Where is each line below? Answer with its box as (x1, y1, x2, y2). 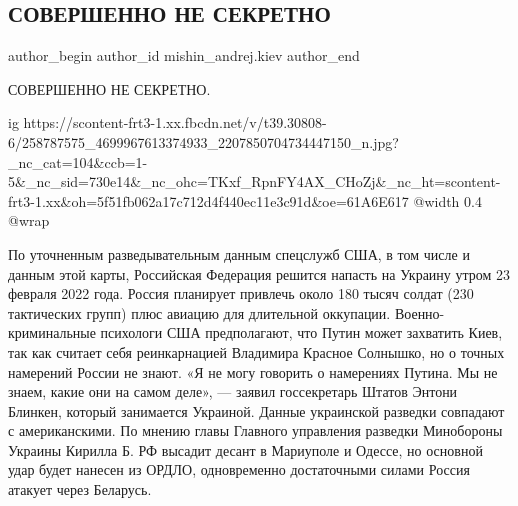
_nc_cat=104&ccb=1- (8, 151, 148, 172)
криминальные (8, 322, 96, 343)
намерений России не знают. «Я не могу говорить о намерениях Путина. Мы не (8, 361, 498, 382)
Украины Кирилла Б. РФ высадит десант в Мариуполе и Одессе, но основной (8, 439, 483, 460)
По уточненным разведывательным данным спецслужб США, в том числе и (8, 243, 470, 264)
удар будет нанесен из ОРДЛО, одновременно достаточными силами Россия (8, 459, 470, 480)
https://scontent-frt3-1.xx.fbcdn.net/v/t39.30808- (23, 112, 327, 133)
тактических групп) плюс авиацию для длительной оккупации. (8, 302, 391, 323)
